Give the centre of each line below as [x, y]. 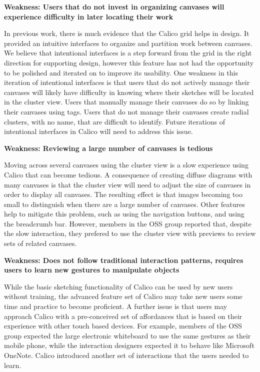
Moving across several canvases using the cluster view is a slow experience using [126, 165]
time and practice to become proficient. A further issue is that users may [116, 306]
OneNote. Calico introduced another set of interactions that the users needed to [126, 355]
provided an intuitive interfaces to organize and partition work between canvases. [128, 43]
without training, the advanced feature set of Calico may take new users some [123, 296]
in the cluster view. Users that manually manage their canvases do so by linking [126, 102]
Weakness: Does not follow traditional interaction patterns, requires [124, 260]
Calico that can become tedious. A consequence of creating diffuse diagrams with [128, 174]
